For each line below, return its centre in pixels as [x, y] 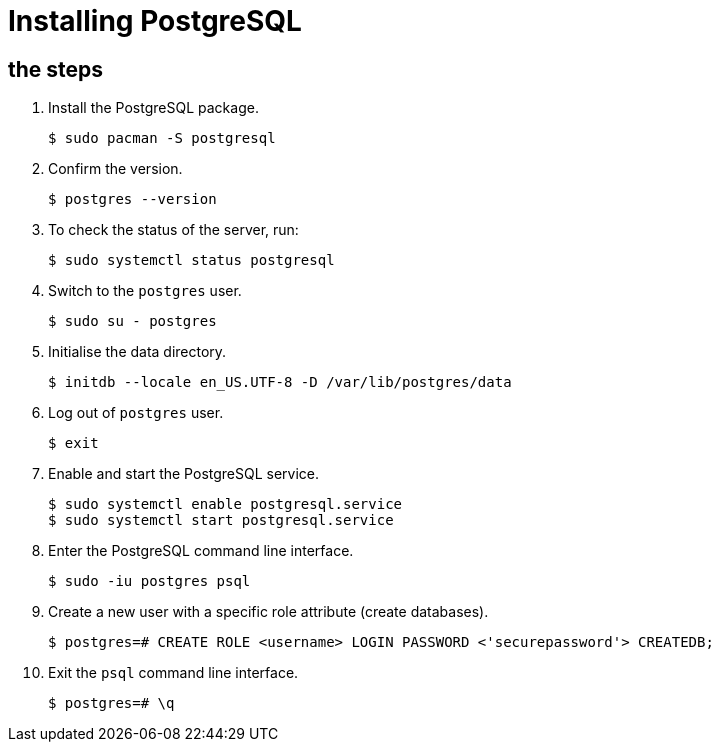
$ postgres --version [132, 199]
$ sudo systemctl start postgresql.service [221, 520]
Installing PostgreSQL [155, 21]
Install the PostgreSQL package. [153, 108]
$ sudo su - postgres [132, 321]
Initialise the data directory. [137, 352]
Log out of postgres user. [136, 413]
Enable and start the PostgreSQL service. [184, 474]
